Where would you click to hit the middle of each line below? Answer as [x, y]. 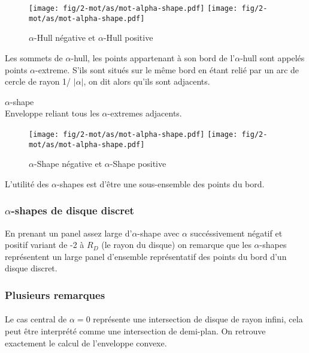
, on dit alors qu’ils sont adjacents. [147, 81]
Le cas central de [36, 319]
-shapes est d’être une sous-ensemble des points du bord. [161, 183]
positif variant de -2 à [45, 245]
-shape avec [158, 233]
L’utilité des [27, 183]
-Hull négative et [65, 38]
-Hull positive [128, 38]
